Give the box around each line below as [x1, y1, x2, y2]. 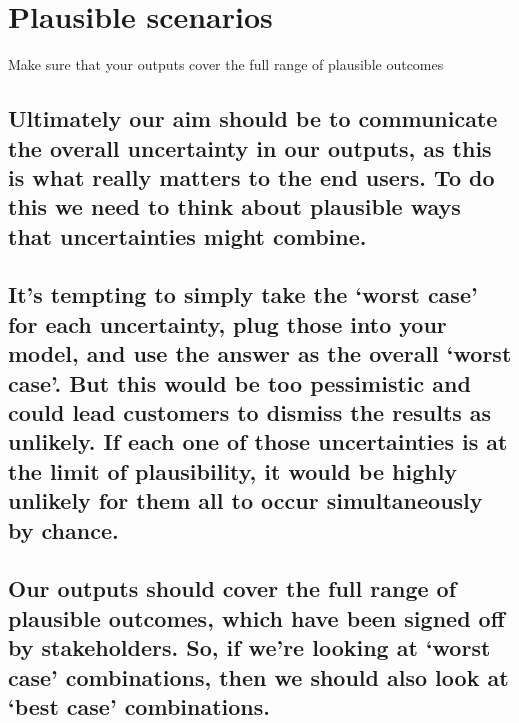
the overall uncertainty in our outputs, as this [8, 132, 492, 163]
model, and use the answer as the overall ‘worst [8, 338, 512, 369]
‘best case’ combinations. [8, 690, 270, 721]
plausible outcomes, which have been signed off [8, 602, 505, 633]
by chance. [8, 514, 119, 545]
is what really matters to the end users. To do [8, 161, 495, 192]
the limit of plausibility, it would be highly [8, 455, 458, 486]
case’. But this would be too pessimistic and [8, 367, 471, 398]
